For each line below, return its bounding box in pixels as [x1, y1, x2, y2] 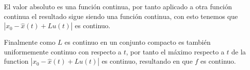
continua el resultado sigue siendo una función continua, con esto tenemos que [4, 11, 238, 21]
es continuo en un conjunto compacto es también [65, 37, 211, 47]
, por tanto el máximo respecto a [126, 46, 225, 56]
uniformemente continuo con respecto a [4, 46, 122, 56]
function [4, 56, 29, 66]
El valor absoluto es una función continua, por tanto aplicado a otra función [4, 1, 232, 11]
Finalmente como [4, 37, 56, 47]
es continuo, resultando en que [101, 56, 193, 66]
